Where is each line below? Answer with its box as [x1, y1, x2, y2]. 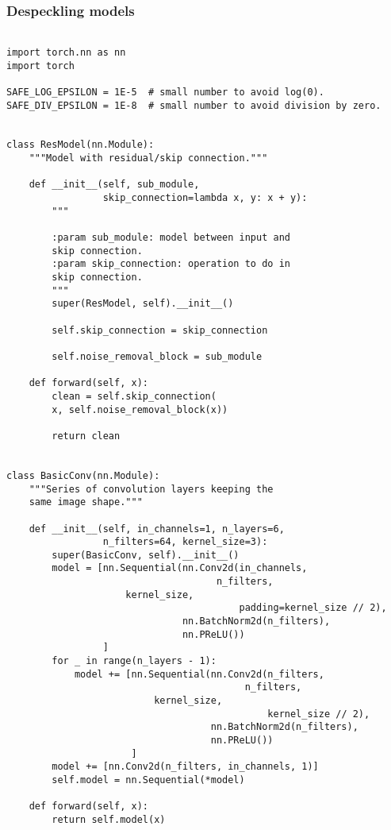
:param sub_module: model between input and [52, 232, 290, 244]
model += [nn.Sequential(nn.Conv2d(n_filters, [74, 668, 324, 680]
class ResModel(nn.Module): [6, 139, 155, 151]
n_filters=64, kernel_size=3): [102, 536, 268, 548]
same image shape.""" [29, 496, 143, 508]
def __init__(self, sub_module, [29, 179, 200, 191]
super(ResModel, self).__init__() [52, 298, 234, 310]
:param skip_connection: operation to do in [52, 258, 290, 270]
